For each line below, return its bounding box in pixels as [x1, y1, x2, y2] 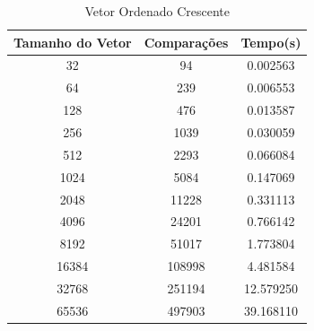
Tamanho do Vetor [13, 32, 132, 51]
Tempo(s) [240, 32, 301, 51]
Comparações [144, 32, 229, 51]
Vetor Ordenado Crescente [84, 2, 230, 20]
